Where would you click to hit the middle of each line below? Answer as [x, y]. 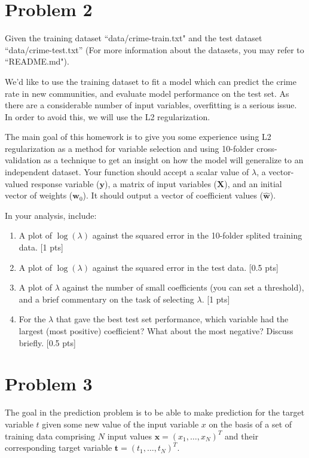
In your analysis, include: [51, 215]
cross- [267, 148]
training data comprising [50, 436]
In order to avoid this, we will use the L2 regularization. [108, 116]
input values [130, 436]
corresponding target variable [59, 448]
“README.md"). [37, 61]
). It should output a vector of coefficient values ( [173, 195]
